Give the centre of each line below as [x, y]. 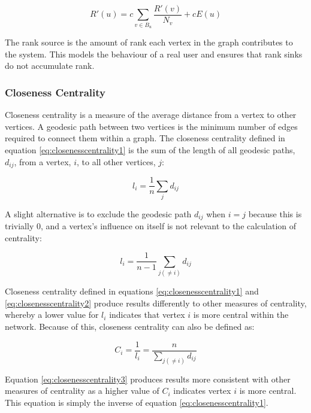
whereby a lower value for [52, 315]
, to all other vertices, [116, 161]
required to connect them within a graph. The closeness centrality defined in [145, 138]
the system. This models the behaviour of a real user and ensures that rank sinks [154, 54]
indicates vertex [202, 391]
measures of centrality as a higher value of [82, 391]
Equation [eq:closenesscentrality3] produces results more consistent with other [148, 379]
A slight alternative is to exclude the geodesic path [98, 213]
